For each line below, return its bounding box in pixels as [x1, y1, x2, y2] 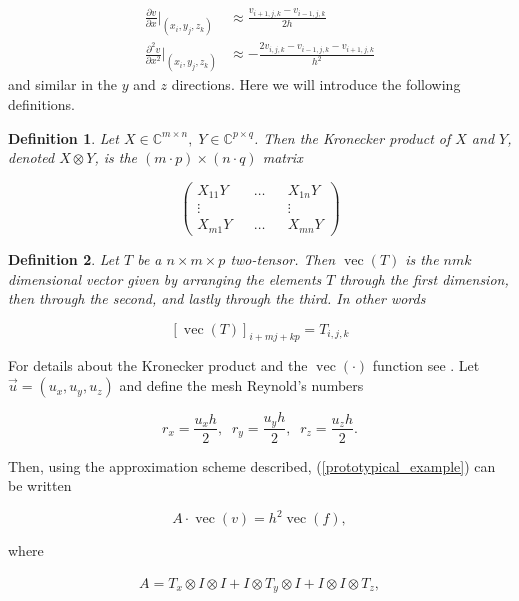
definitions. [8, 94, 75, 115]
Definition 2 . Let [8, 248, 119, 269]
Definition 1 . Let [8, 127, 119, 148]
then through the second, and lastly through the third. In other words [8, 288, 426, 309]
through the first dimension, [339, 268, 509, 289]
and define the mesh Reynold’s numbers [119, 375, 364, 396]
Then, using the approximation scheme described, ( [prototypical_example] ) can [8, 455, 496, 476]
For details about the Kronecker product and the [8, 355, 308, 376]
